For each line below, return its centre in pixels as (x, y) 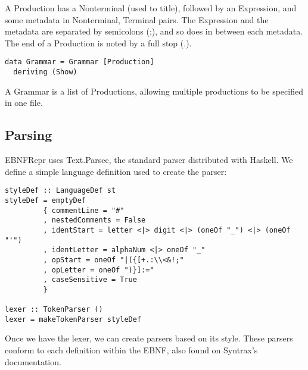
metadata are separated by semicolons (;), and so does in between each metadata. (154, 31)
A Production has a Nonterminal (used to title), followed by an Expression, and (151, 8)
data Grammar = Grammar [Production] (80, 62)
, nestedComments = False (94, 220)
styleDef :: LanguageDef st (60, 191)
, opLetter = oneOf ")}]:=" (99, 270)
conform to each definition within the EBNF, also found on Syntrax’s (131, 350)
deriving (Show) (45, 72)
